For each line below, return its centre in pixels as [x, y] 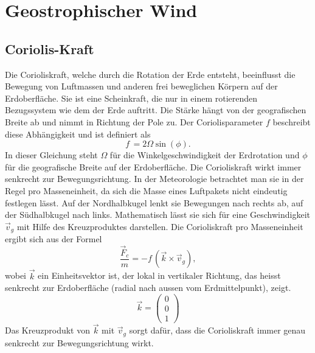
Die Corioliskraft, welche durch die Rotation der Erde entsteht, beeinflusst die [150, 74]
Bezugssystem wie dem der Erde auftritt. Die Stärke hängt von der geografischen [156, 110]
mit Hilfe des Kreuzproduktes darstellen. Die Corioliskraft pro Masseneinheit [160, 226]
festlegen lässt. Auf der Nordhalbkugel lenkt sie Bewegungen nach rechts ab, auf [154, 202]
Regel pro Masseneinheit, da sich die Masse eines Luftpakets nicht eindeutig [146, 190]
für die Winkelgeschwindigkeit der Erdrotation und [205, 155]
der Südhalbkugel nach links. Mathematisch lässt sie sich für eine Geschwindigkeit [157, 215]
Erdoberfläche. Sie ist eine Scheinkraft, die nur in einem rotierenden [131, 98]
